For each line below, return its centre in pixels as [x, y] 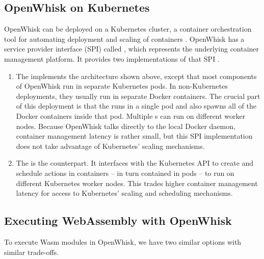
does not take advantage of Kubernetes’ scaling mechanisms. [110, 146]
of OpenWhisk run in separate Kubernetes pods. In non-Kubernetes [122, 86]
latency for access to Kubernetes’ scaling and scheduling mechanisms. [124, 193]
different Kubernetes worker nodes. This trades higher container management [137, 183]
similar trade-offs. [32, 252]
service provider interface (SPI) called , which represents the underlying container [132, 49]
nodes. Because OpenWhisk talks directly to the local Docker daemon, [126, 126]
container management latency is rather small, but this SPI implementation [134, 136]
